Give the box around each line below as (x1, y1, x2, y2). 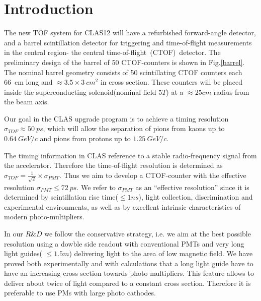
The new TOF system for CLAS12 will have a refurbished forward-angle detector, (4, 27, 256, 38)
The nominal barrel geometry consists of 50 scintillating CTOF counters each (4, 67, 242, 77)
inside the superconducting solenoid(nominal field (4, 86, 156, 97)
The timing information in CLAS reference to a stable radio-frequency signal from (4, 150, 257, 160)
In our (4, 228, 23, 238)
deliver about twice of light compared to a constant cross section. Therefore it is (4, 277, 251, 288)
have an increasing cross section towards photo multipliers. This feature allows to (4, 268, 254, 278)
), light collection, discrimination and (138, 192, 253, 202)
